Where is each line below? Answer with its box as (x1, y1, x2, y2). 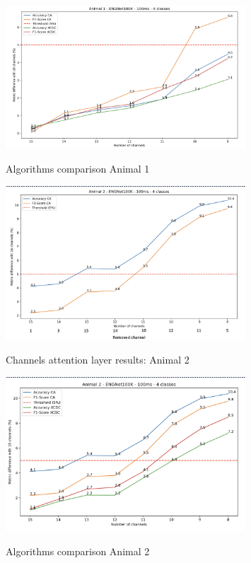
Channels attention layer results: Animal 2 (6, 352, 189, 367)
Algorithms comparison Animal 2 (6, 543, 150, 558)
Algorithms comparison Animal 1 (6, 161, 150, 176)
